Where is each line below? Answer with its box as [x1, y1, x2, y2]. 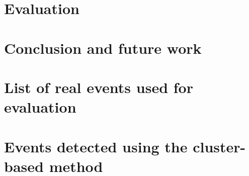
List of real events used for [4, 76, 193, 97]
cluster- [193, 136, 246, 156]
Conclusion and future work [4, 37, 202, 58]
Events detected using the [4, 136, 188, 156]
